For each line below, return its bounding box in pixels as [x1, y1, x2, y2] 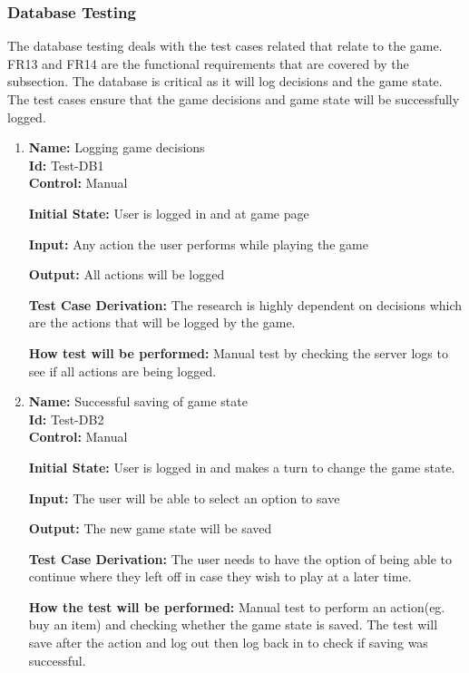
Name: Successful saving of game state [28, 392, 248, 411]
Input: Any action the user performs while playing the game [28, 234, 368, 253]
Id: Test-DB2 [28, 409, 104, 428]
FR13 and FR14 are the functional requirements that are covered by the [7, 54, 409, 73]
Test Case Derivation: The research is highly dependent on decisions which [28, 295, 463, 314]
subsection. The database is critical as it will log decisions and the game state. [7, 72, 443, 91]
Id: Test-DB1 [28, 155, 104, 174]
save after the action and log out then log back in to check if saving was [28, 633, 428, 652]
